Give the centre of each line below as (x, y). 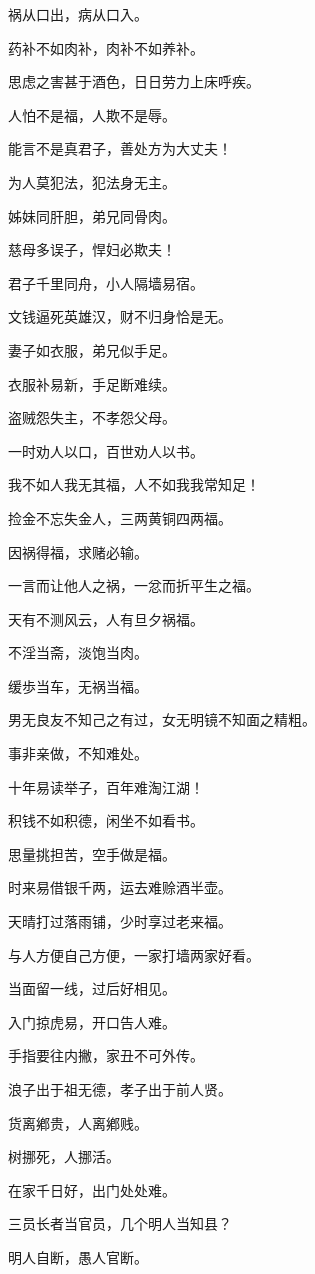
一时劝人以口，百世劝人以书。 (106, 450)
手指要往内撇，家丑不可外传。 (106, 1055)
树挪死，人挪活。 (64, 1156)
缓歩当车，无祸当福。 (78, 685)
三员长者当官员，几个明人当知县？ (120, 1223)
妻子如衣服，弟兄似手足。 (92, 349)
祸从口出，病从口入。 (78, 14)
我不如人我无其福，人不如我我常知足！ (134, 484)
